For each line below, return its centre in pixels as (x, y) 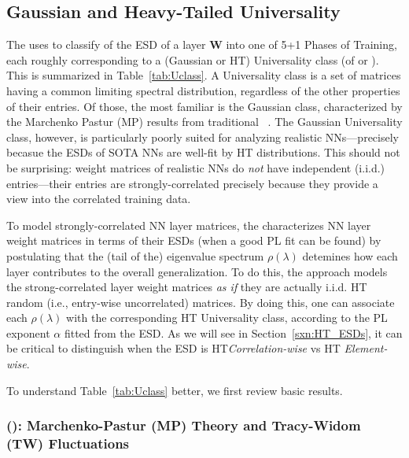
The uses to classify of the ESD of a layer (106, 44)
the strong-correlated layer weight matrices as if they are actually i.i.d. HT (187, 287)
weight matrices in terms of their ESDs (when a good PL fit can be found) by (194, 240)
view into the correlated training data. (99, 199)
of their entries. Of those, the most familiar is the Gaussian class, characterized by (204, 106)
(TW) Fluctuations (68, 443)
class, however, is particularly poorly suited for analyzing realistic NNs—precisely (203, 137)
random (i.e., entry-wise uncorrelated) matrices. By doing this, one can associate (201, 302)
